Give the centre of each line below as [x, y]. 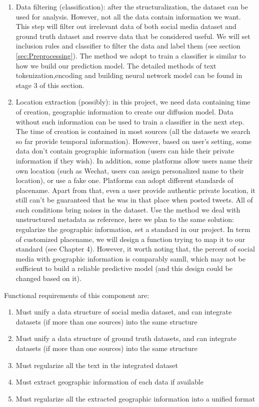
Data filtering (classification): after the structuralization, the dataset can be [132, 6]
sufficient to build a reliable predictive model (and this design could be [124, 268]
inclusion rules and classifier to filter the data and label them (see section [128, 46]
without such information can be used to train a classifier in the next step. [130, 121]
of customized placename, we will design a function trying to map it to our [130, 239]
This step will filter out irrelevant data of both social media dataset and [126, 26]
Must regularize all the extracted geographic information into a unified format [135, 398]
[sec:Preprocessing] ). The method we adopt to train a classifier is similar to [131, 55]
